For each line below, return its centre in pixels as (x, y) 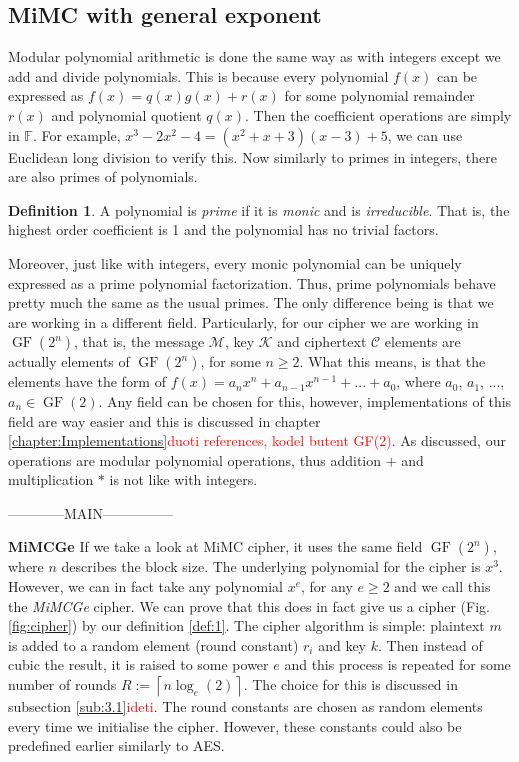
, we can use (425, 134)
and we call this (442, 586)
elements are (422, 341)
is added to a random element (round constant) (153, 644)
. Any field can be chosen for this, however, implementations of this (305, 400)
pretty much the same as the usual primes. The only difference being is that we (251, 302)
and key (342, 644)
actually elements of (69, 361)
